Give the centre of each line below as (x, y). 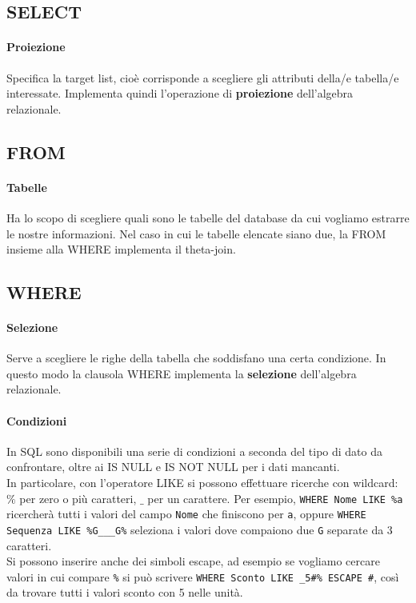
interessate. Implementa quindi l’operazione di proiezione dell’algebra (180, 93)
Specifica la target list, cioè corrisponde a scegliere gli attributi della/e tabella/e (203, 77)
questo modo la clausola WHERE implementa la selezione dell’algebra (182, 373)
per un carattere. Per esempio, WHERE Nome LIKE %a (275, 498)
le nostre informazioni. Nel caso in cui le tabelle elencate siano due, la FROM (196, 233)
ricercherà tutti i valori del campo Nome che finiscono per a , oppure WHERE (186, 514)
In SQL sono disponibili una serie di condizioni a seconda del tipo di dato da (194, 451)
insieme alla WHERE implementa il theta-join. (121, 249)
